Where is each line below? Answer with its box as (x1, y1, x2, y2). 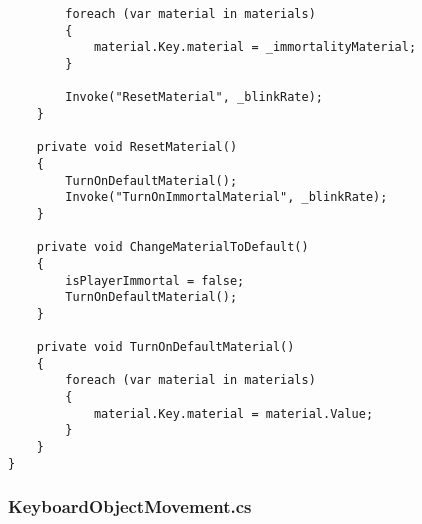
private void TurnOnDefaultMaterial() (36, 340, 295, 355)
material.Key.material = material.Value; (93, 406, 374, 421)
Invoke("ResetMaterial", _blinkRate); (65, 90, 323, 105)
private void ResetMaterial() (36, 140, 238, 155)
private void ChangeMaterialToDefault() (36, 240, 309, 255)
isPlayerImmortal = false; (65, 273, 245, 288)
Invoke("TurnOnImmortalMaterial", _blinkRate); (65, 190, 388, 205)
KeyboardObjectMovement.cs (8, 494, 252, 519)
